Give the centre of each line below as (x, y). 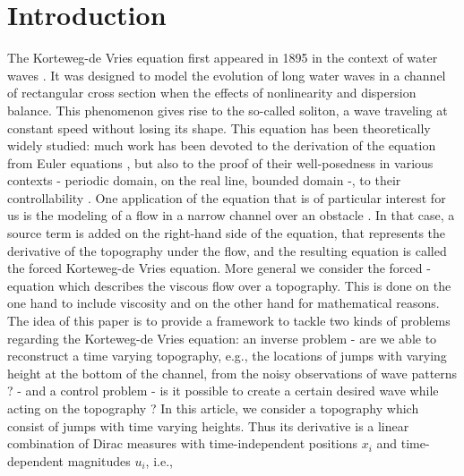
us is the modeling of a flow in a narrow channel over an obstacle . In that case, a (231, 215)
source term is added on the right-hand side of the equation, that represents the (227, 233)
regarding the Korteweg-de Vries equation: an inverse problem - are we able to (222, 338)
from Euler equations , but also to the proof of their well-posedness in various (220, 162)
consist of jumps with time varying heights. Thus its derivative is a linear (208, 425)
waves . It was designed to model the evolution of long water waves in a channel (227, 75)
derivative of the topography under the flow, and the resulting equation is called (227, 250)
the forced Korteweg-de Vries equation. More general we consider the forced (215, 268)
